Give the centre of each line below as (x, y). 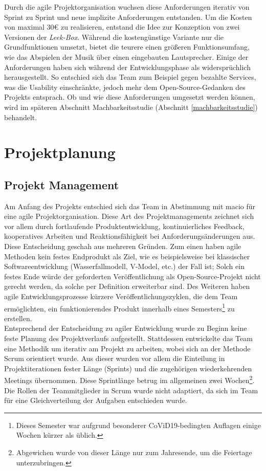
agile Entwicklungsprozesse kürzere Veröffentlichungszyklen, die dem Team (121, 296)
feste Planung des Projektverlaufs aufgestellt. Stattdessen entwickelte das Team (128, 338)
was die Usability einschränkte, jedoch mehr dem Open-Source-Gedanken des (125, 87)
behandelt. (21, 117)
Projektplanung (60, 152)
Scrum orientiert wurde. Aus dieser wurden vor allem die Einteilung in (115, 358)
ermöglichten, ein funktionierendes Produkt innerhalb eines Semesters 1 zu (119, 307)
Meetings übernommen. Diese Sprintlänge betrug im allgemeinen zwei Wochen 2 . (129, 379)
